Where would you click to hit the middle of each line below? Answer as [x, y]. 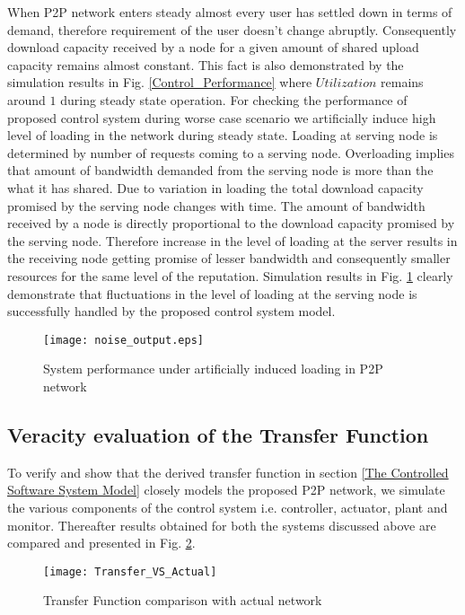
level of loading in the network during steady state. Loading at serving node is [223, 135]
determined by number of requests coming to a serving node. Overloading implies [231, 152]
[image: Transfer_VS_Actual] [130, 571]
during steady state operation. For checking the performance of [234, 99]
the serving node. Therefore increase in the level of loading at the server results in [232, 240]
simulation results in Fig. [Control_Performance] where [160, 82]
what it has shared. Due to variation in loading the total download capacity [215, 187]
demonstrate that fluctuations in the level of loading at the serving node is [212, 293]
